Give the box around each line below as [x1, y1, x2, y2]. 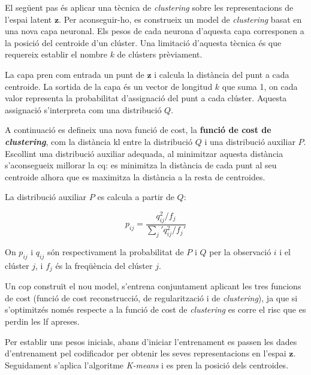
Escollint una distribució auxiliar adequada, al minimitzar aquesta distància [5, 147, 283, 159]
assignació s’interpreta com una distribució [5, 103, 162, 116]
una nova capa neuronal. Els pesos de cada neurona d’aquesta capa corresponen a [5, 25, 304, 37]
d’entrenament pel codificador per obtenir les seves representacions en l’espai [5, 347, 286, 359]
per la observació [209, 245, 271, 258]
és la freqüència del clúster [55, 259, 153, 271]
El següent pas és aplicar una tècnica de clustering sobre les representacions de [5, 1, 294, 13]
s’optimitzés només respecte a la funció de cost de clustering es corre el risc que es [5, 303, 306, 316]
